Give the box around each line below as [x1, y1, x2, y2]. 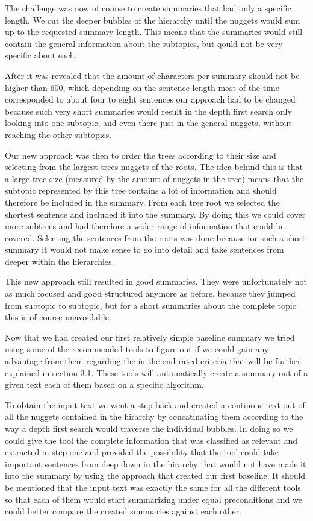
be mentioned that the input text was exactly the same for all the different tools [5, 481, 301, 493]
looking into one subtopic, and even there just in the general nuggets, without [5, 116, 292, 129]
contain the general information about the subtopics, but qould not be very [5, 37, 283, 49]
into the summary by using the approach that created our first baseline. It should [5, 469, 306, 482]
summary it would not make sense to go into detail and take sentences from [5, 243, 284, 256]
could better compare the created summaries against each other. [5, 505, 242, 517]
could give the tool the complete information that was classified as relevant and [5, 434, 298, 446]
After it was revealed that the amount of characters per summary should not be [5, 69, 300, 81]
